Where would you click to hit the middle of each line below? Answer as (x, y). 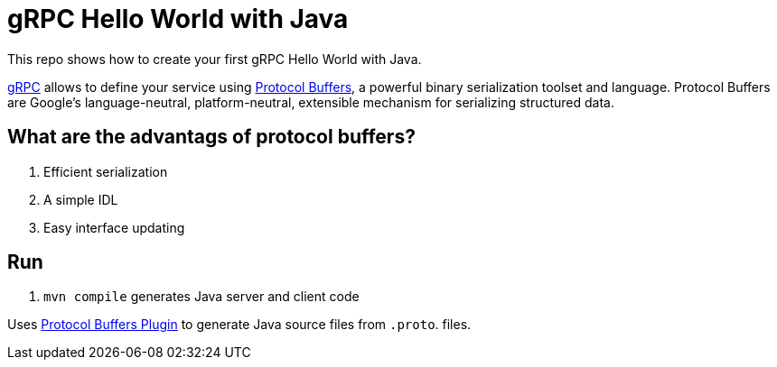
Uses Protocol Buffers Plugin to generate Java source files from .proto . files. (239, 325)
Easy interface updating (114, 227)
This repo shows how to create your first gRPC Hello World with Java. (215, 59)
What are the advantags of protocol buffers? (211, 137)
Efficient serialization (106, 171)
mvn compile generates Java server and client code (201, 297)
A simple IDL (81, 199)
